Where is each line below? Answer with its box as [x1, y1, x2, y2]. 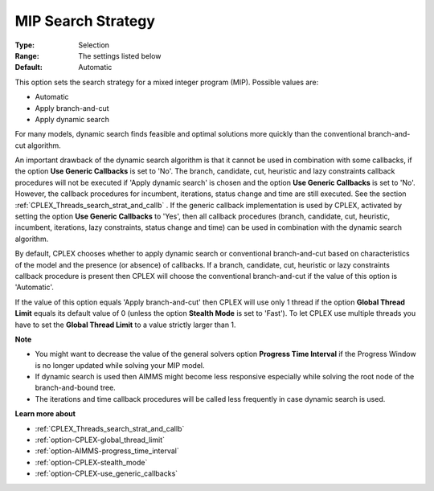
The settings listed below [78, 51, 162, 60]
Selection [78, 40, 110, 50]
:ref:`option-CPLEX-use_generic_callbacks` [35, 468, 178, 478]
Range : [14, 51, 39, 60]
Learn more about [14, 409, 76, 419]
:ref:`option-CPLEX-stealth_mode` [35, 457, 148, 467]
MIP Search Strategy [14, 12, 156, 30]
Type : [14, 40, 35, 50]
